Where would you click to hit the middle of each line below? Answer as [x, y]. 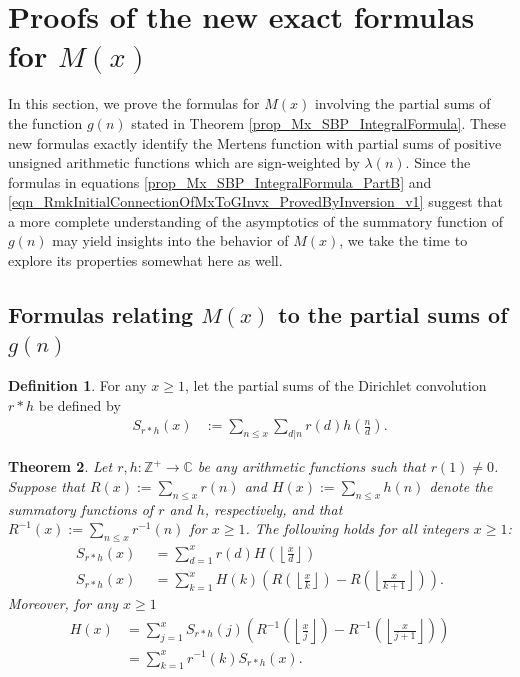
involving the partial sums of [402, 103]
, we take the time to [403, 240]
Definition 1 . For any [77, 385]
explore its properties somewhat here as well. [145, 260]
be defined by [79, 404]
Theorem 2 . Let [60, 466]
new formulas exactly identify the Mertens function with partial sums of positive [255, 142]
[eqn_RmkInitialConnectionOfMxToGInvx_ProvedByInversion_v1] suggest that [255, 201]
